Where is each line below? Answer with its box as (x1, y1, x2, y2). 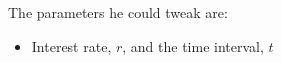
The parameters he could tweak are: (8, 2, 228, 22)
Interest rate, (31, 35, 112, 56)
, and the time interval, (122, 35, 264, 56)
